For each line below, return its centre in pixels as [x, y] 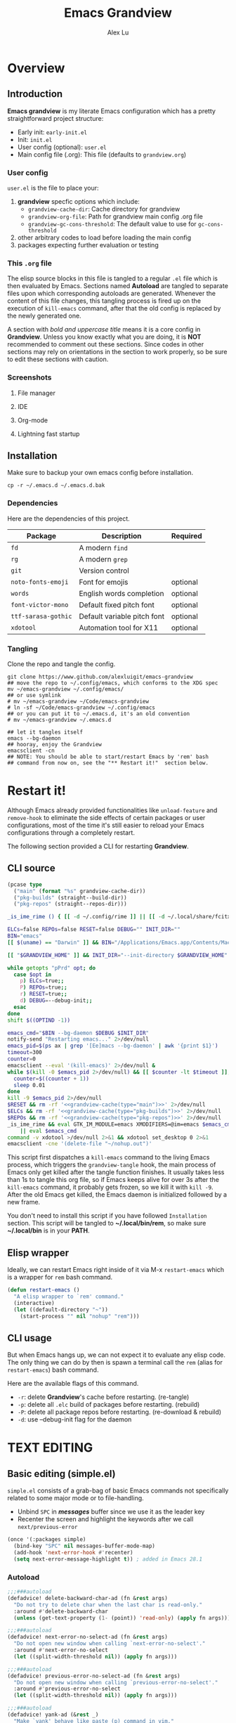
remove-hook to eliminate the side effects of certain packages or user [106, 817]
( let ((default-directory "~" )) [61, 1309]
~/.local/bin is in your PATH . [48, 1230]
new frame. [24, 1202]
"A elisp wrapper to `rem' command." [69, 1296]
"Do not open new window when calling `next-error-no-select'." [110, 1644]
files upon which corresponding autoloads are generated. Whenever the [112, 294]
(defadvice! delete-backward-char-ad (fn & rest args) [88, 1598]
